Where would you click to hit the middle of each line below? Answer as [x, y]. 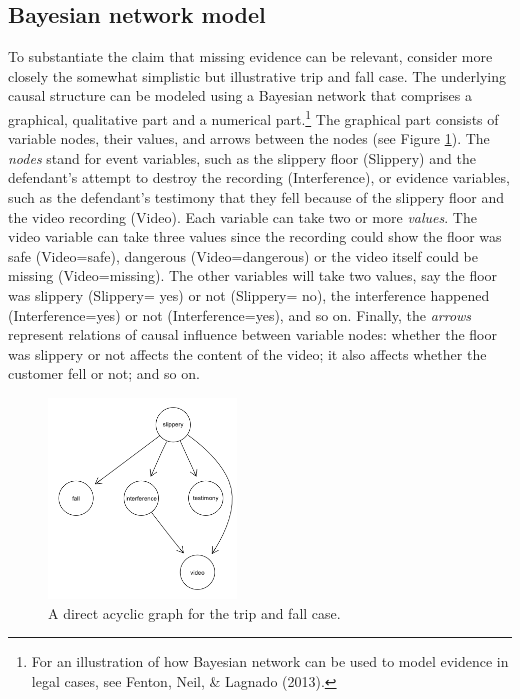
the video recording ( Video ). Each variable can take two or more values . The [242, 216]
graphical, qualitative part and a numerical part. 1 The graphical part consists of [253, 117]
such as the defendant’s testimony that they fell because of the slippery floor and [256, 197]
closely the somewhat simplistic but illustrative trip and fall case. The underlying [257, 75]
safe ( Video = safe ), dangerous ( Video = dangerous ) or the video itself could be [243, 255]
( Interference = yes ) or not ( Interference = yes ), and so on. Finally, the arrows [240, 314]
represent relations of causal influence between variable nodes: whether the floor [252, 334]
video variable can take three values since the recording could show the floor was [255, 236]
